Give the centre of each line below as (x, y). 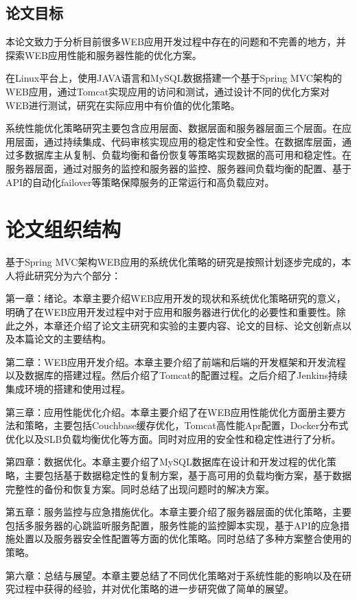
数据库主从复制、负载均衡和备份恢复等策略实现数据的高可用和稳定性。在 (188, 155)
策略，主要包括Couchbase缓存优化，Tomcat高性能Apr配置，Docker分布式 (186, 425)
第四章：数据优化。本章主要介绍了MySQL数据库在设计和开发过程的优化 (166, 462)
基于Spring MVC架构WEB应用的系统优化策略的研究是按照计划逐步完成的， (174, 262)
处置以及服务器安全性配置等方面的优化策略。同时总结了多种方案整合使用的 (183, 539)
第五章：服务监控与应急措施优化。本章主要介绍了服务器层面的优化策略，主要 (178, 512)
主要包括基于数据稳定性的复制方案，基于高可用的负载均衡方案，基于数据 (188, 475)
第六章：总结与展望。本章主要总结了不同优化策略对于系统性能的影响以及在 (174, 575)
